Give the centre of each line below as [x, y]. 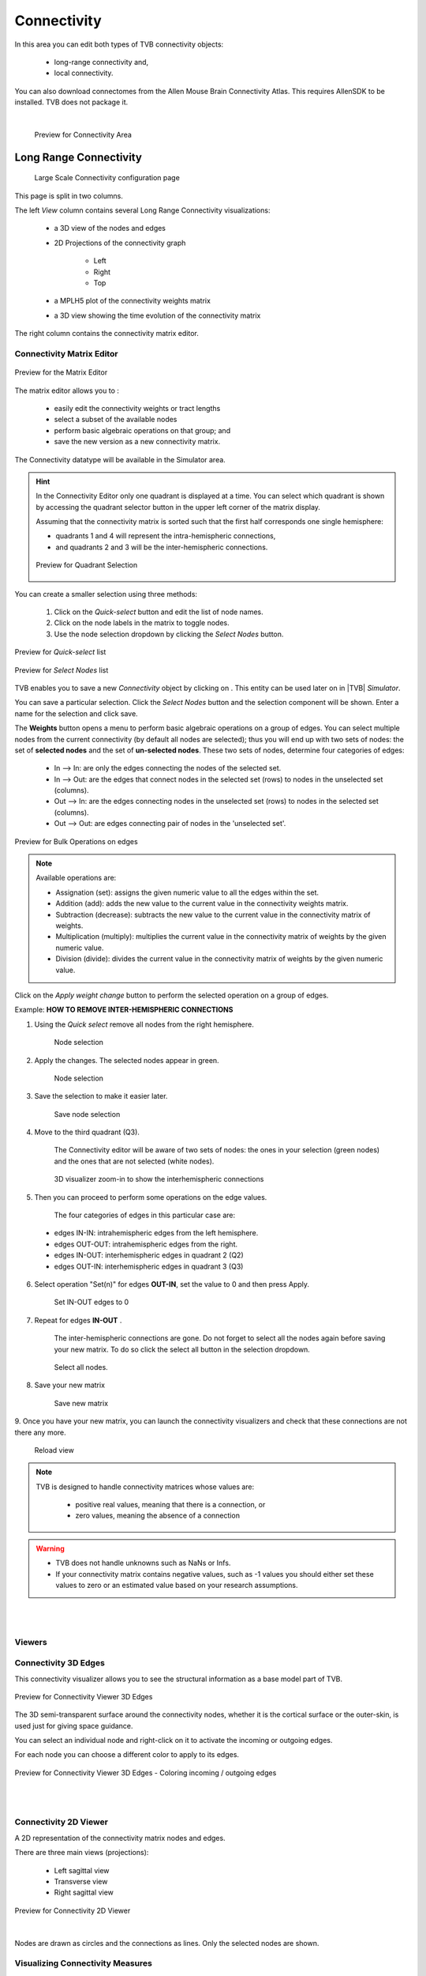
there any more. [40, 1432]
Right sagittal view [84, 1892]
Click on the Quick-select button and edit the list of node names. [159, 612]
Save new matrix [81, 1403]
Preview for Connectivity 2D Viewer [73, 1910]
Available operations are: [76, 878]
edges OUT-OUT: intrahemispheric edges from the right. [146, 1244]
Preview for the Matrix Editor [61, 372]
